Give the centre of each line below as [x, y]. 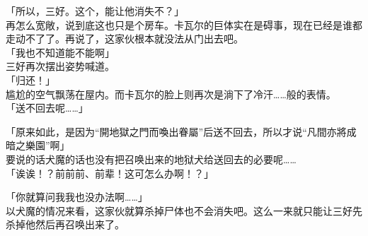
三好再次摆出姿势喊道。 [60, 66]
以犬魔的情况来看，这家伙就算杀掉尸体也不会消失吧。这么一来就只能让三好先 [184, 210]
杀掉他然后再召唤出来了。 [65, 224]
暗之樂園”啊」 [38, 145]
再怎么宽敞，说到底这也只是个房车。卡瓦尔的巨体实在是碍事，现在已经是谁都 [184, 24]
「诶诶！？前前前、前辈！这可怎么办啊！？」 [110, 173]
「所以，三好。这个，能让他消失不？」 [95, 11]
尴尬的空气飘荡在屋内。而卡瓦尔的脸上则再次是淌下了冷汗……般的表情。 [171, 94]
